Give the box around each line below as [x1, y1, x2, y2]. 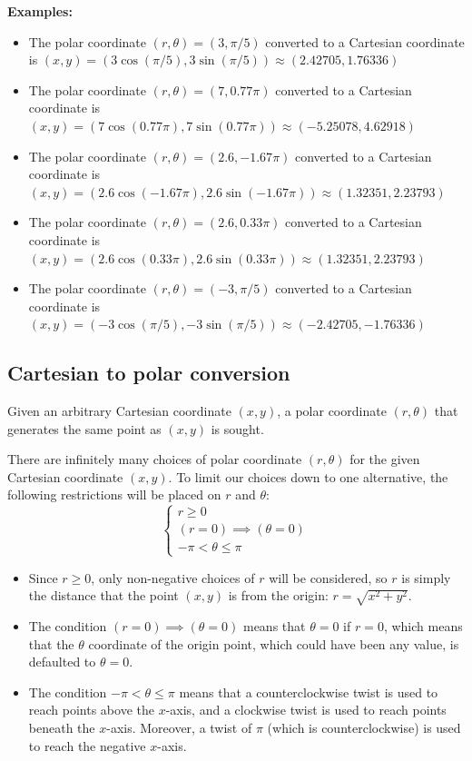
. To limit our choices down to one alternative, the [168, 467, 448, 486]
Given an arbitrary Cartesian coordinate [7, 401, 231, 420]
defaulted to [28, 652, 96, 671]
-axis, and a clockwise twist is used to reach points [165, 700, 447, 719]
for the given [349, 450, 420, 469]
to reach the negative [28, 736, 146, 755]
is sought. [211, 419, 264, 438]
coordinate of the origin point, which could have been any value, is [88, 634, 459, 653]
